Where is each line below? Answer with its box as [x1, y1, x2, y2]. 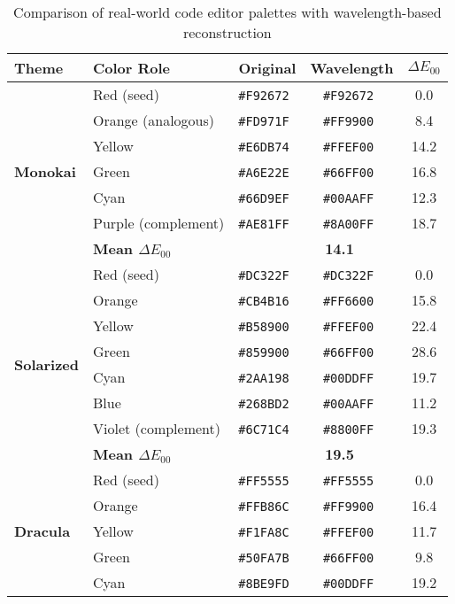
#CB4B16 [238, 294, 289, 308]
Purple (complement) [93, 213, 225, 233]
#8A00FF [322, 217, 374, 231]
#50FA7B [238, 551, 289, 565]
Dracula [14, 521, 71, 541]
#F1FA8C [238, 525, 289, 539]
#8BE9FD [238, 577, 289, 591]
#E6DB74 [238, 140, 289, 154]
